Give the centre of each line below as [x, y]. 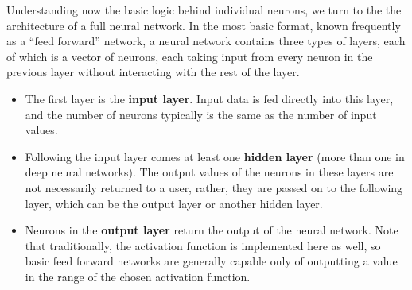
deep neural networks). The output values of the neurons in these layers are [209, 172]
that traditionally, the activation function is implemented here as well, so [203, 245]
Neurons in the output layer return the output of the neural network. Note [212, 230]
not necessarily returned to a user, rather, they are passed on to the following [214, 187]
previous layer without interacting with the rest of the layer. [153, 72]
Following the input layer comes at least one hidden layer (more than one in [215, 156]
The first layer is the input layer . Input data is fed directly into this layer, [209, 98]
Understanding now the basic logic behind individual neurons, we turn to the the [204, 10]
